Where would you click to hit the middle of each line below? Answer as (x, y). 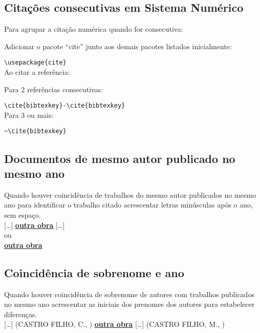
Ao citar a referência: (37, 72)
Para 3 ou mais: (29, 115)
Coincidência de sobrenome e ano (94, 272)
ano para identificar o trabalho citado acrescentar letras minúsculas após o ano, (128, 205)
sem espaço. (23, 214)
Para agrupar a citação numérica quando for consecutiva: (94, 29)
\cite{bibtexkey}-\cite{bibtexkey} (65, 106)
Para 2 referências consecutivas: (54, 89)
